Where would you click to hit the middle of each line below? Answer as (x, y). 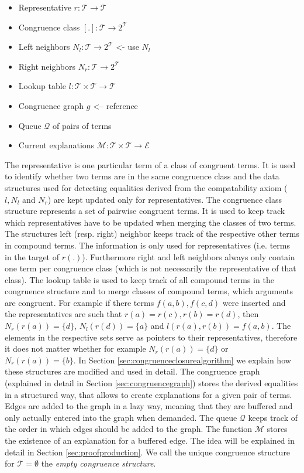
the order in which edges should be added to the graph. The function (129, 429)
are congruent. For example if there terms (80, 302)
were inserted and (254, 302)
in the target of (32, 256)
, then (248, 314)
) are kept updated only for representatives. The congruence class (165, 199)
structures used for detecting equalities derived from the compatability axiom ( (146, 187)
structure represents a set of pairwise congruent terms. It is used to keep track (145, 211)
